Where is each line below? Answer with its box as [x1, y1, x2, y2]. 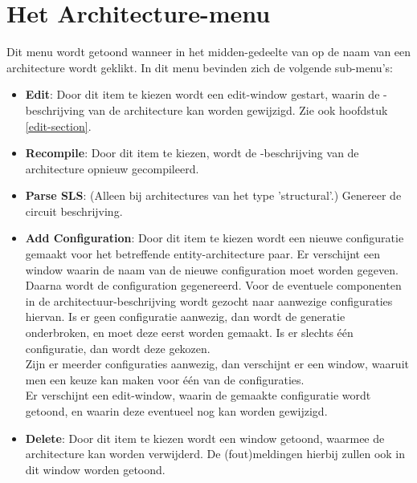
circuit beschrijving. [25, 202, 123, 219]
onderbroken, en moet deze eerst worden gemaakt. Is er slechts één [25, 324, 354, 341]
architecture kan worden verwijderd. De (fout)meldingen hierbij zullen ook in [25, 445, 406, 462]
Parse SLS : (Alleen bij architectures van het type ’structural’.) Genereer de [25, 187, 402, 204]
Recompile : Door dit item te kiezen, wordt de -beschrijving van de [25, 144, 359, 161]
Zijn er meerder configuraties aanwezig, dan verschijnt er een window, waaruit [25, 355, 409, 372]
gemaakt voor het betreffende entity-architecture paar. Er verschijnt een [25, 246, 380, 262]
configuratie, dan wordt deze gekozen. [25, 339, 211, 356]
